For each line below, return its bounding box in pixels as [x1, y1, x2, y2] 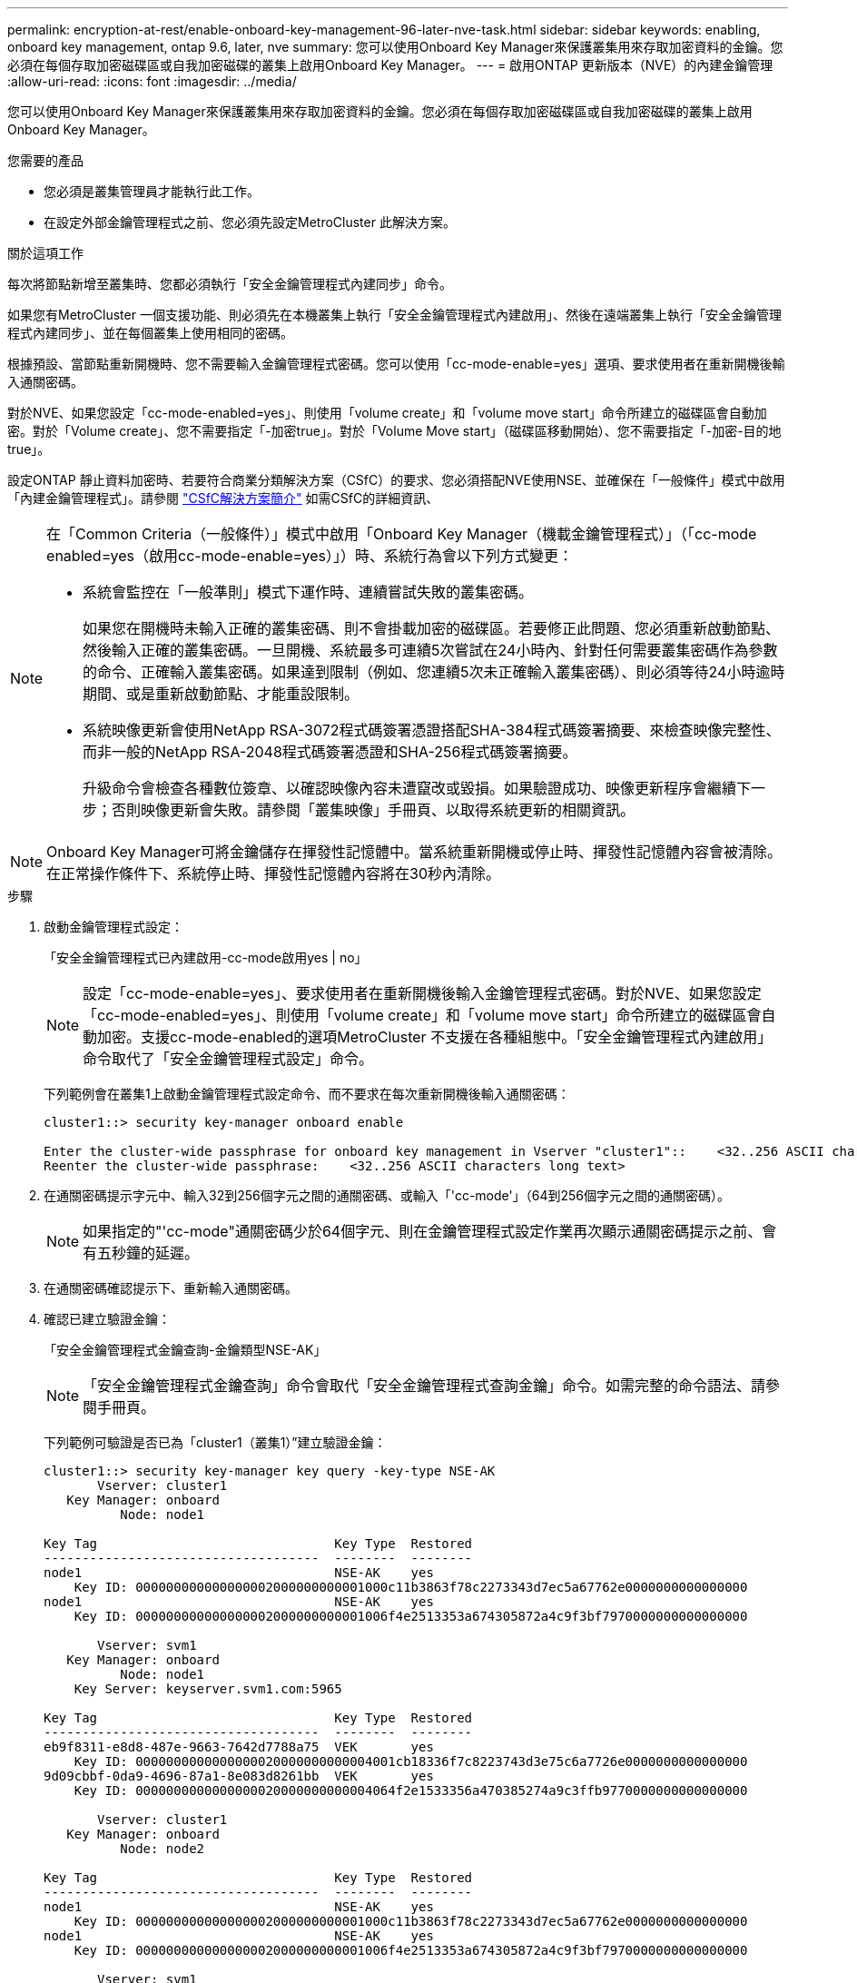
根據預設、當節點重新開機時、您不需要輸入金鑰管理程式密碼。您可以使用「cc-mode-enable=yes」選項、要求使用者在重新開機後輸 [7, 356, 785, 371]
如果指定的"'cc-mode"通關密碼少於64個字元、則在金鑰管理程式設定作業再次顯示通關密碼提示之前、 [83, 1222, 763, 1240]
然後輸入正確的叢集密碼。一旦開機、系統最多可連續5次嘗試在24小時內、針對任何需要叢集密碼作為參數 [83, 641, 778, 659]
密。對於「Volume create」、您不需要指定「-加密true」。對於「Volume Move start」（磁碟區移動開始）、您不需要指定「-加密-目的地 [7, 423, 782, 439]
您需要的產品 [7, 153, 84, 168]
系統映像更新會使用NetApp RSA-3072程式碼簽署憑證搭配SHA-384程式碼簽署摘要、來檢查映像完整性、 [83, 721, 781, 739]
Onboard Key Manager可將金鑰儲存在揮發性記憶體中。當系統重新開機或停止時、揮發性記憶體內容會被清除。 [46, 843, 783, 861]
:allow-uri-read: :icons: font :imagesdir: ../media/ [7, 74, 297, 89]
